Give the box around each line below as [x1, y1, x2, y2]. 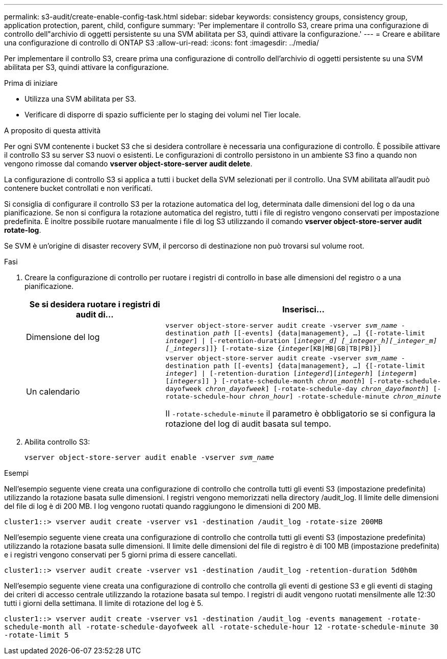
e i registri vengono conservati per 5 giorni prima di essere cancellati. [4, 550, 237, 559]
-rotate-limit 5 [4, 631, 69, 639]
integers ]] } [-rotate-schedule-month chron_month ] [169, 377, 365, 385]
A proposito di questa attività [4, 126, 101, 135]
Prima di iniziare [4, 79, 58, 87]
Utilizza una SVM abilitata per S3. [24, 94, 136, 103]
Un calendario [26, 386, 80, 397]
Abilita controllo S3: [24, 437, 90, 446]
